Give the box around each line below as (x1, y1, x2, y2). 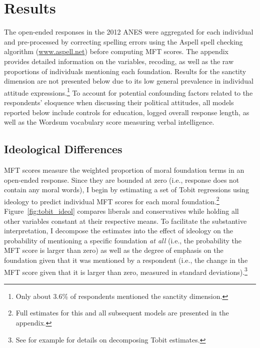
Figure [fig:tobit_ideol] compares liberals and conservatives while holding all (4, 205, 239, 216)
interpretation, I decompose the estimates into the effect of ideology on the (4, 225, 233, 236)
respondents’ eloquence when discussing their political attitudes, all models (4, 97, 234, 107)
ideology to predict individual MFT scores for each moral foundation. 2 (4, 194, 219, 206)
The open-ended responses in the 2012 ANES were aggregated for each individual (4, 27, 253, 37)
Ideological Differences (4, 141, 122, 157)
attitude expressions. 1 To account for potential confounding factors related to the (4, 86, 253, 98)
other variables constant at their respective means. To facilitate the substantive (4, 215, 247, 226)
